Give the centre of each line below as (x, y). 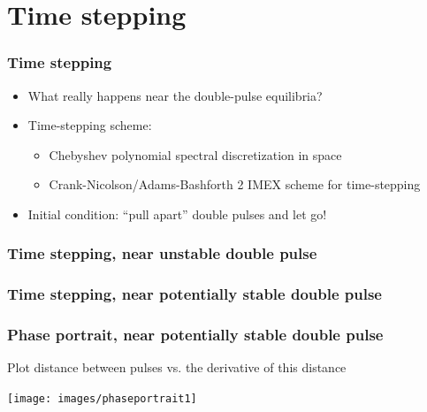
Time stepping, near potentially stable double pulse (194, 294)
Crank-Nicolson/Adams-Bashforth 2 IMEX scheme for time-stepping (235, 184)
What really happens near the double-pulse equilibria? (175, 95)
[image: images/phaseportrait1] (102, 399)
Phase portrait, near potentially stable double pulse (195, 335)
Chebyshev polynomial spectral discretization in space (195, 154)
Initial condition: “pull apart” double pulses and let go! (177, 214)
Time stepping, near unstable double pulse (162, 253)
